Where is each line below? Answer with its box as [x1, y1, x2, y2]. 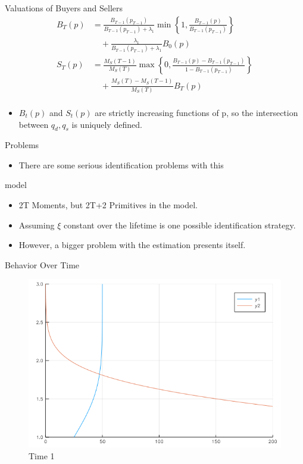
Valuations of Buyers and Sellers [5, 2, 123, 14]
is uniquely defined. [71, 118, 142, 130]
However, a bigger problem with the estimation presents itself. [18, 239, 246, 251]
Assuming [18, 218, 55, 231]
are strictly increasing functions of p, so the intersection [95, 106, 298, 118]
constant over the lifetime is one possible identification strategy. [63, 218, 296, 231]
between [18, 118, 49, 130]
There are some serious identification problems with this [18, 158, 224, 171]
